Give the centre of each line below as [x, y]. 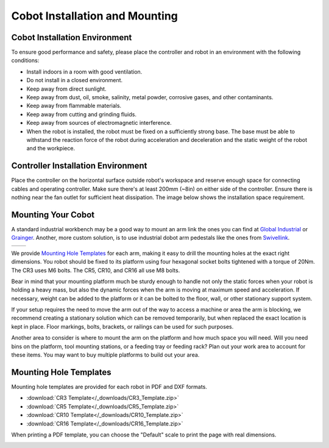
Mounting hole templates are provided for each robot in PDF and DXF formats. [109, 387]
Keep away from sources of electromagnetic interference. [99, 123]
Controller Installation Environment [79, 166]
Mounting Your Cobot [53, 215]
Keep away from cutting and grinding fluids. [82, 114]
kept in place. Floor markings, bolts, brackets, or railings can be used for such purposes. [122, 326]
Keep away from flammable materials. [74, 106]
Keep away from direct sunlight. [66, 89]
